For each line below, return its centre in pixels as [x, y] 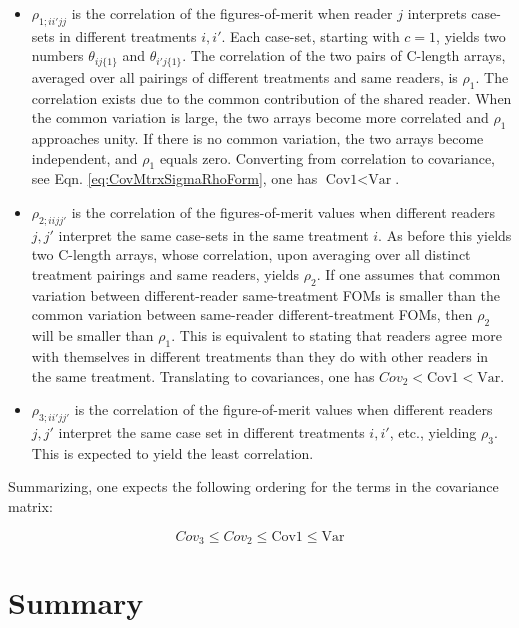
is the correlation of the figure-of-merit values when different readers [283, 409]
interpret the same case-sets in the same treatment [213, 234]
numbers [57, 55]
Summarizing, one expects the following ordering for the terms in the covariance [253, 486]
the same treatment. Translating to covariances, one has [203, 375]
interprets [437, 13]
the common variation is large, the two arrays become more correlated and [260, 117]
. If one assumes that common [408, 274]
